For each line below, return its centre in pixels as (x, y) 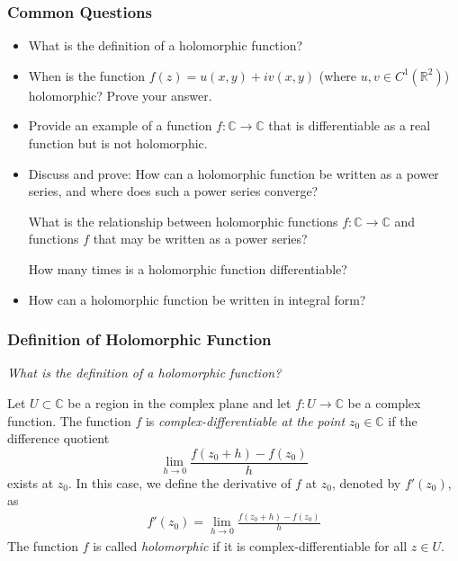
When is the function (87, 75)
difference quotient (58, 438)
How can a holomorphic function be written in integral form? (197, 299)
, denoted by (366, 482)
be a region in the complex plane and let (180, 402)
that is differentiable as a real (350, 125)
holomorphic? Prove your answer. (120, 95)
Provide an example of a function (120, 125)
